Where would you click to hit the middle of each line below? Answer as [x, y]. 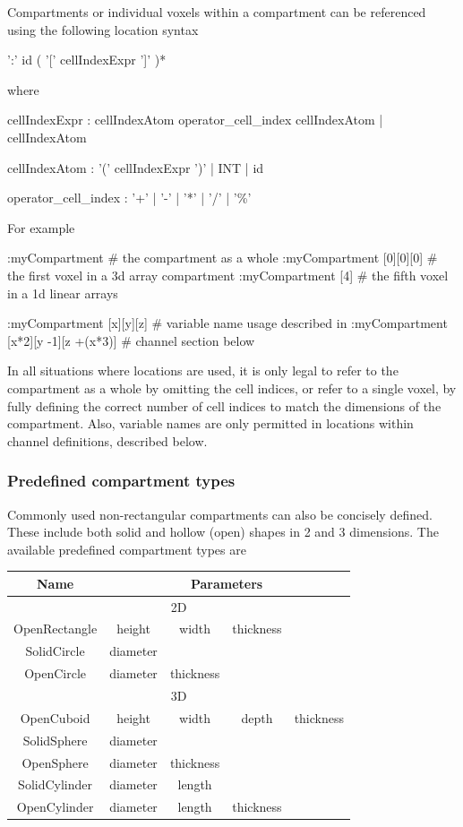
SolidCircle [55, 651]
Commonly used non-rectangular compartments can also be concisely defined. [220, 514]
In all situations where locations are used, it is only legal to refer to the [203, 370]
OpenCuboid [55, 717]
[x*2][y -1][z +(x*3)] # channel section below [131, 340]
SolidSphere [55, 740]
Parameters [227, 583]
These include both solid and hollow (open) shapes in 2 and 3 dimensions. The [223, 532]
